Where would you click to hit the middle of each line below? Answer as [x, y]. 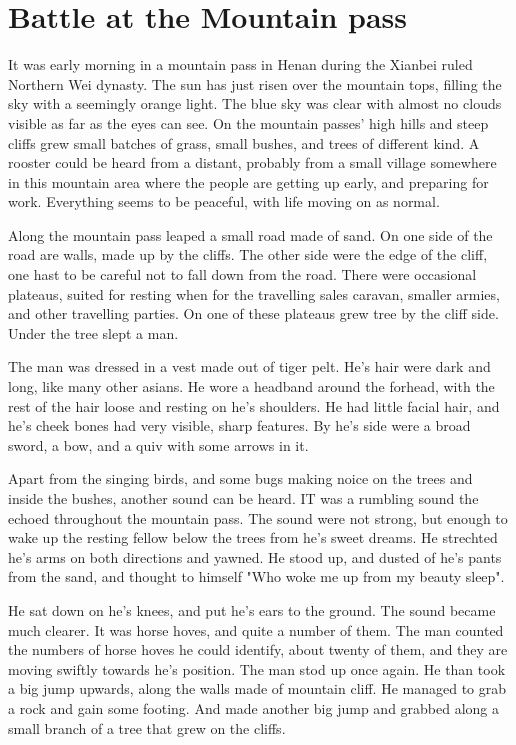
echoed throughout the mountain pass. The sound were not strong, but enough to [258, 517]
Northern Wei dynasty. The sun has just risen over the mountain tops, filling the [255, 83]
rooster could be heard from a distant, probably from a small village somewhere [252, 162]
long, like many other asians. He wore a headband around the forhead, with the [251, 386]
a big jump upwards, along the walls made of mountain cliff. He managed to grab [257, 688]
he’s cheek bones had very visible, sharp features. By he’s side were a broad [239, 425]
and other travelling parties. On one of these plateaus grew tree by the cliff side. [253, 313]
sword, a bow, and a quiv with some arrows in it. [158, 444]
